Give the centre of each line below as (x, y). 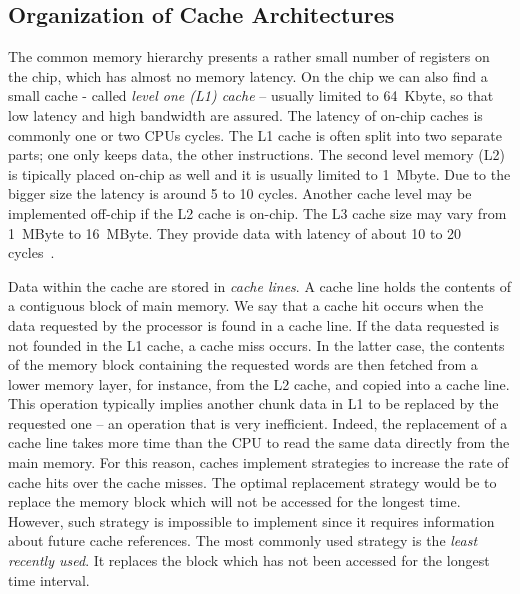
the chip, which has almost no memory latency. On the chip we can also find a (248, 75)
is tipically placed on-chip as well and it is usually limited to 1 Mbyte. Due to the (259, 173)
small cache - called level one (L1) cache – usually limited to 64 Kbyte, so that (251, 95)
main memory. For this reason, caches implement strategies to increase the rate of (258, 462)
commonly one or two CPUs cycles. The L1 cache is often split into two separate (255, 134)
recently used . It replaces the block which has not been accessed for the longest (249, 560)
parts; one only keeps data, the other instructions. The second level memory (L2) (256, 154)
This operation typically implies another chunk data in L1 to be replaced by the (253, 403)
